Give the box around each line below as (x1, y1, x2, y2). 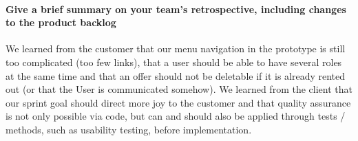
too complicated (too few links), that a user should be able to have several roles (6, 54, 342, 69)
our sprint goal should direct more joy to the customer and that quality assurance (6, 95, 351, 109)
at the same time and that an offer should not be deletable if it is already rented (6, 68, 346, 83)
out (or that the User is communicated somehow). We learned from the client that (6, 82, 352, 96)
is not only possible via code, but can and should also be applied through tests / (6, 109, 346, 123)
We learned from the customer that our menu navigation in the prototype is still (6, 41, 346, 56)
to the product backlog (6, 15, 116, 30)
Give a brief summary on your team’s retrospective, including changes (6, 1, 346, 16)
